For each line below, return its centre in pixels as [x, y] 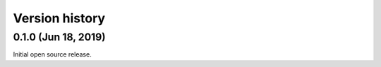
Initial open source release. [52, 54]
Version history [59, 18]
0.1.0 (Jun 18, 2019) [59, 37]
